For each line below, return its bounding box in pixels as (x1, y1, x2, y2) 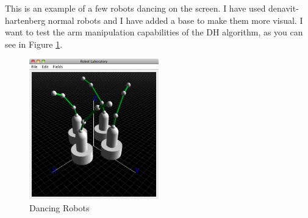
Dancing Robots (29, 201, 90, 214)
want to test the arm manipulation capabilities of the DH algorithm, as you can (5, 26, 303, 38)
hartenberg (5, 13, 46, 26)
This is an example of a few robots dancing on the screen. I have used (5, 2, 266, 14)
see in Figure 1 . (5, 37, 63, 50)
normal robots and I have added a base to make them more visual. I (48, 13, 303, 26)
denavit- (268, 2, 299, 14)
